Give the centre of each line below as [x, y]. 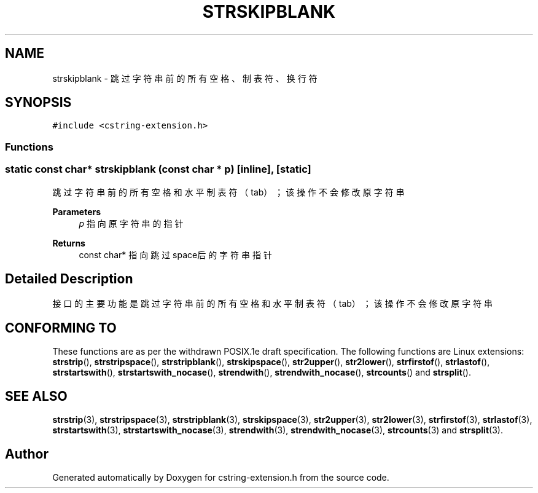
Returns [69, 243]
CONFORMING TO [61, 328]
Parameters [77, 211]
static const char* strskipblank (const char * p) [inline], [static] [158, 169]
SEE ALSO [36, 396]
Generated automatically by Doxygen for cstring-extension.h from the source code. [221, 477]
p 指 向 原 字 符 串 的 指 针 [131, 223]
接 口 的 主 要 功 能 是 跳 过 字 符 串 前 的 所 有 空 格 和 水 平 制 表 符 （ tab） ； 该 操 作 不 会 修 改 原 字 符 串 [273, 304]
